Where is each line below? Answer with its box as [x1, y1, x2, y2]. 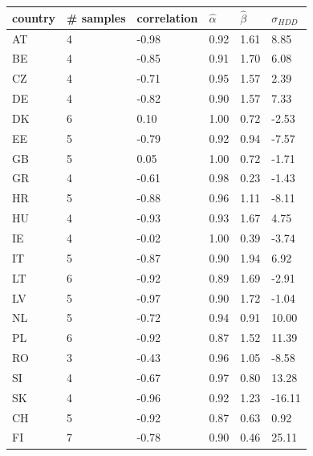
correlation [136, 9, 198, 26]
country [12, 9, 56, 26]
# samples [67, 9, 126, 26]
